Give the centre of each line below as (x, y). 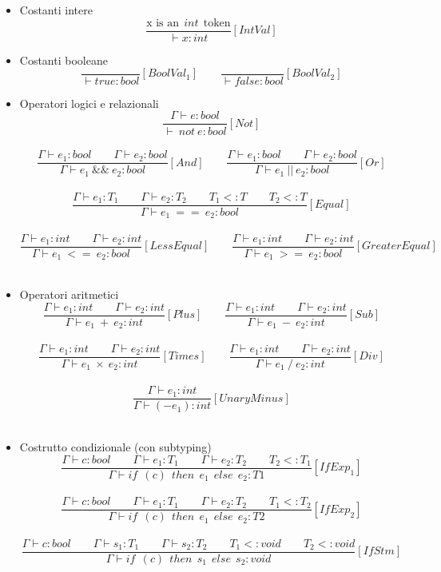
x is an (163, 23)
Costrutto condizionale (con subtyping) (115, 446)
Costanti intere (56, 10)
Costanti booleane (64, 60)
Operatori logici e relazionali (89, 103)
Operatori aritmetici (69, 294)
